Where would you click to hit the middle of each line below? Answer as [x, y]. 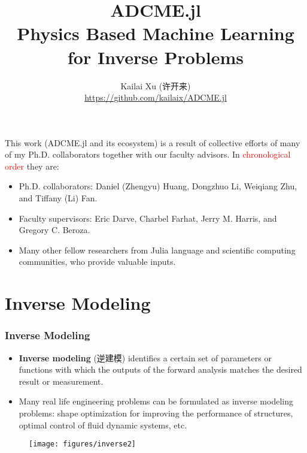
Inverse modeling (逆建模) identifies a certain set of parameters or [145, 357]
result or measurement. [61, 381]
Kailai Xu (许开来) [156, 85]
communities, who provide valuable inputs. [97, 262]
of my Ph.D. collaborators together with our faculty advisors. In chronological [148, 154]
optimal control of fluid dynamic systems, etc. [103, 425]
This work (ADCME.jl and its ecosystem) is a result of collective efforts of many [153, 142]
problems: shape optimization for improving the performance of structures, [156, 413]
